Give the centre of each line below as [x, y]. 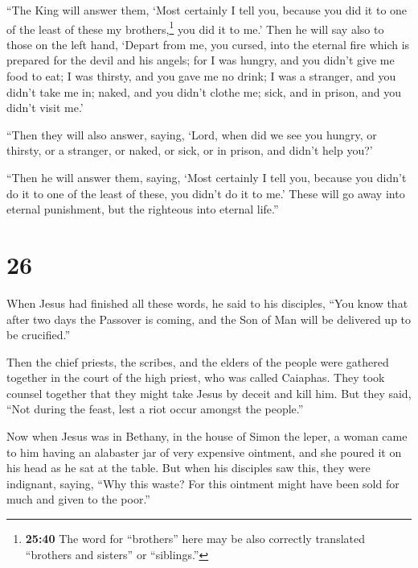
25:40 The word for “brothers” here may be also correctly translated [195, 539]
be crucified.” [38, 335]
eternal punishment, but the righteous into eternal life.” [143, 209]
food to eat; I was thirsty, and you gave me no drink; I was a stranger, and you [201, 76]
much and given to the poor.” [78, 499]
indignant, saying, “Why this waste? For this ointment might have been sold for [203, 483]
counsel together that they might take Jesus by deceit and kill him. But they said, [209, 393]
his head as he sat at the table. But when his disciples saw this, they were [189, 468]
